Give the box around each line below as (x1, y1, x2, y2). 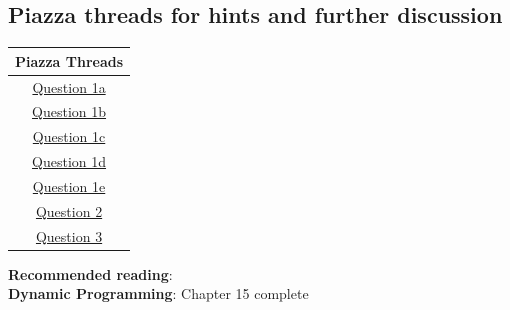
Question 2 (35, 200, 103, 221)
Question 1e (32, 175, 106, 196)
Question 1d (32, 151, 107, 172)
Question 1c (32, 126, 106, 147)
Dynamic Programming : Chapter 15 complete (8, 283, 309, 304)
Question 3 (35, 225, 103, 246)
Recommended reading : (8, 263, 173, 284)
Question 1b (32, 101, 107, 122)
